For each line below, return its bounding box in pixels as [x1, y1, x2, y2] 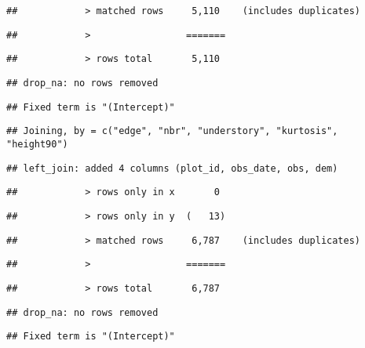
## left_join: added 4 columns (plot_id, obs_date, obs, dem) [6, 162, 338, 174]
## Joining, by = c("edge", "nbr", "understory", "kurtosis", [6, 125, 338, 137]
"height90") [6, 138, 68, 150]
